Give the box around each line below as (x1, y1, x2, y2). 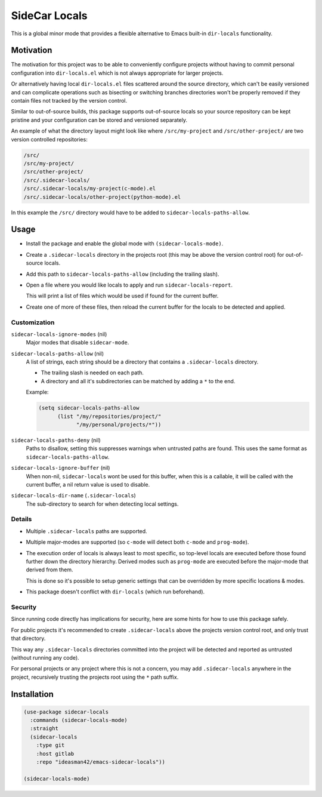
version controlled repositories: (11, 136, 88, 143)
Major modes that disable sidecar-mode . (26, 339, 129, 346)
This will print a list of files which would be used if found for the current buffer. (26, 293, 219, 300)
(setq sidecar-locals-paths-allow (38, 405, 140, 411)
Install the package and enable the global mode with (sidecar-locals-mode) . (26, 240, 224, 247)
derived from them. (26, 566, 73, 573)
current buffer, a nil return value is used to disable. (26, 481, 150, 488)
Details (11, 515, 32, 524)
